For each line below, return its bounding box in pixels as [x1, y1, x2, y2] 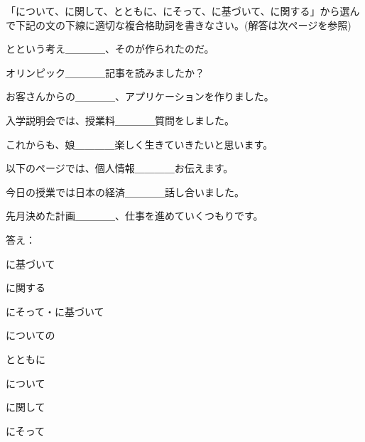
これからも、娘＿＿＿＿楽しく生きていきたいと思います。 [6, 136, 273, 151]
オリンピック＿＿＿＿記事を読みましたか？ [6, 65, 205, 80]
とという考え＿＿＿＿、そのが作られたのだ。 [6, 41, 214, 56]
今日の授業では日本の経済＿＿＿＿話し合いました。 [6, 184, 244, 199]
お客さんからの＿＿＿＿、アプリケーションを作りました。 [6, 89, 274, 104]
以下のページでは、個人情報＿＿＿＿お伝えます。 [6, 161, 234, 176]
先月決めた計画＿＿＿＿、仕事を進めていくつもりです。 [6, 208, 263, 223]
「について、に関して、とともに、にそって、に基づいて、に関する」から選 [6, 4, 350, 18]
